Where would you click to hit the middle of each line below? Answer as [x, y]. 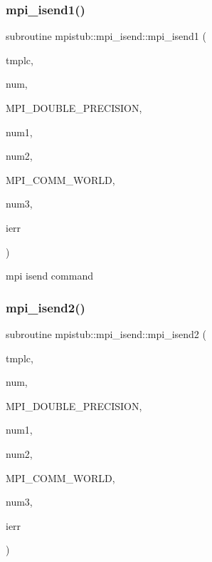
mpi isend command [49, 276]
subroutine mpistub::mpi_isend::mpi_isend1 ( [106, 36]
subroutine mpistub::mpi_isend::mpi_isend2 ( [106, 333]
